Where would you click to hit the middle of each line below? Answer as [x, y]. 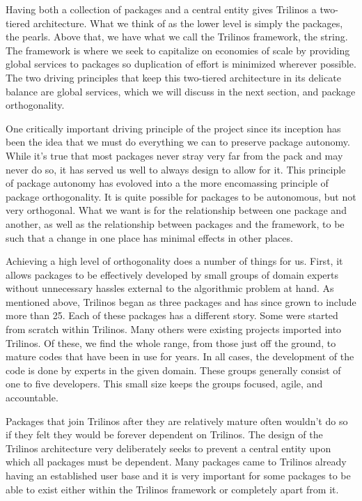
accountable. [32, 398]
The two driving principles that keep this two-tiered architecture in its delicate [173, 77]
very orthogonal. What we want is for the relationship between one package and [176, 210]
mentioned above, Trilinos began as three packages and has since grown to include [181, 301]
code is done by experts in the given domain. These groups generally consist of [173, 370]
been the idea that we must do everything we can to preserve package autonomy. [178, 142]
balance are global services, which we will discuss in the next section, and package [181, 91]
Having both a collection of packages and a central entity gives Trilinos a [161, 9]
